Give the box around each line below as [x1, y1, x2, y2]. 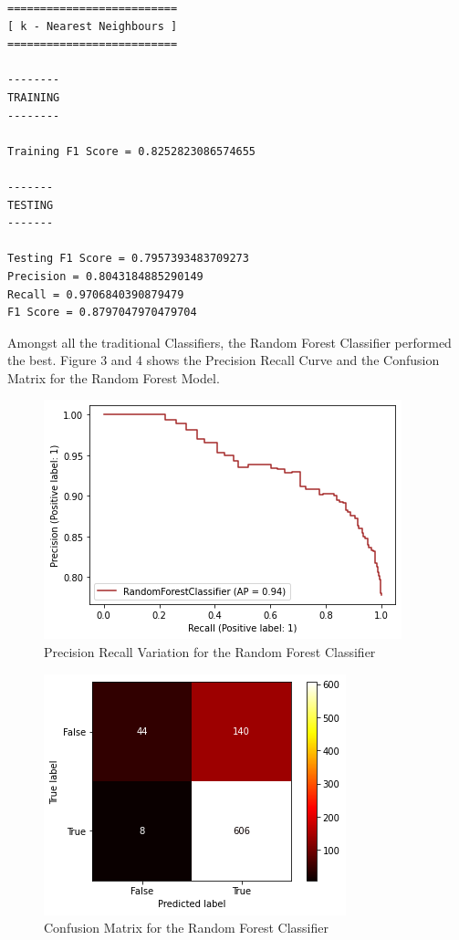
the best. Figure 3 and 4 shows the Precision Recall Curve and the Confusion [7, 350, 440, 370]
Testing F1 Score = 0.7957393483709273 [7, 252, 249, 266]
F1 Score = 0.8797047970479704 [7, 306, 197, 319]
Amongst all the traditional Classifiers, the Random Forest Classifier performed [7, 332, 452, 351]
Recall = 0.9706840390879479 [7, 287, 184, 301]
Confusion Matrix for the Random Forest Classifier [44, 918, 329, 937]
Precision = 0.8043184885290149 [7, 269, 203, 283]
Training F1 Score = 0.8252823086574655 [7, 144, 256, 158]
